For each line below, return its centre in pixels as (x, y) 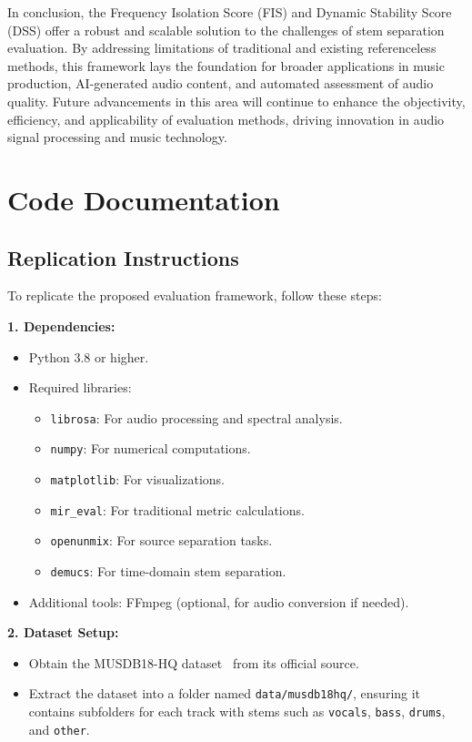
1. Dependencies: (61, 325)
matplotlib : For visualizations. (137, 479)
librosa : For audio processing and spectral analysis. (196, 417)
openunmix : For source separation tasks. (161, 540)
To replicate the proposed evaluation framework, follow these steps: (195, 295)
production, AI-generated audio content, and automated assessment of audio (221, 83)
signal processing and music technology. (117, 137)
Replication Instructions (123, 257)
